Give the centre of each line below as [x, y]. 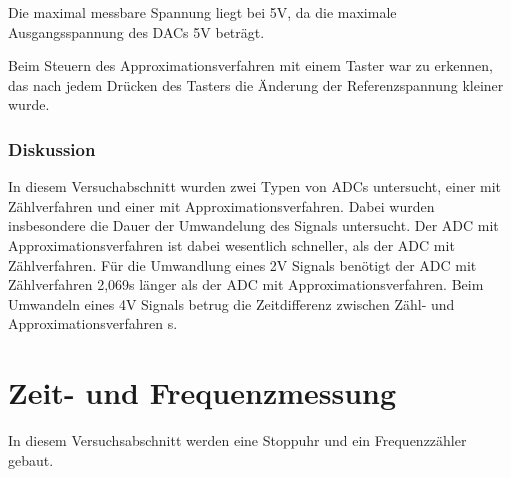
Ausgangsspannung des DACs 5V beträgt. [136, 31]
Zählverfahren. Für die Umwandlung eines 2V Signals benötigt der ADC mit [242, 264]
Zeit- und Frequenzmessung [202, 392]
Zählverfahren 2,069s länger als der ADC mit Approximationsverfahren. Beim [246, 284]
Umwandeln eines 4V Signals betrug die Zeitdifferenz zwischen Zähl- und [231, 303]
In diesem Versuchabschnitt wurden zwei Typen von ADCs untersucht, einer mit [255, 186]
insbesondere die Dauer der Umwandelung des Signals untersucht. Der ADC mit [253, 225]
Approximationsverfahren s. [93, 323]
